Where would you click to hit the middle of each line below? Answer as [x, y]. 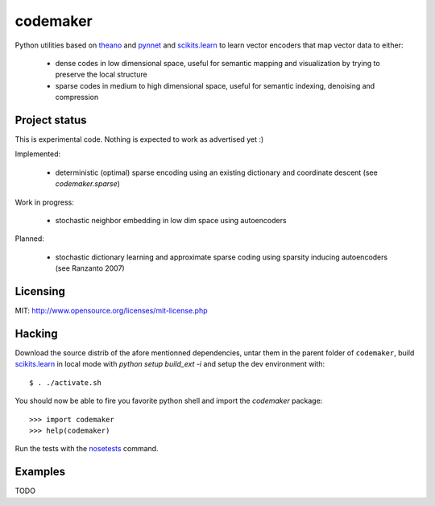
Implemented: [38, 154]
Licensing [40, 291]
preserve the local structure [101, 75]
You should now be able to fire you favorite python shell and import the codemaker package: [169, 401]
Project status [51, 120]
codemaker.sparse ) [88, 184]
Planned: [29, 238]
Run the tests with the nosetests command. [87, 449]
